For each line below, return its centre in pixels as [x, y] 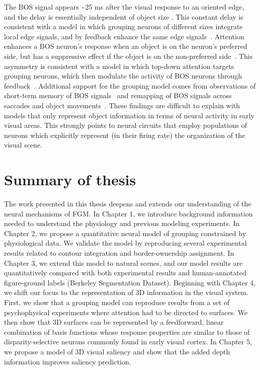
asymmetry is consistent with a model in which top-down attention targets [119, 66]
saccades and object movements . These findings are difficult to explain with [122, 105]
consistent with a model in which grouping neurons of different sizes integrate [123, 26]
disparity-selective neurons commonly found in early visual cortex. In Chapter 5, [128, 342]
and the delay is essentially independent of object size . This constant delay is [124, 16]
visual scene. [23, 145]
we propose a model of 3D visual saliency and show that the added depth [117, 351]
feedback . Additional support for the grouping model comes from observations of [130, 85]
